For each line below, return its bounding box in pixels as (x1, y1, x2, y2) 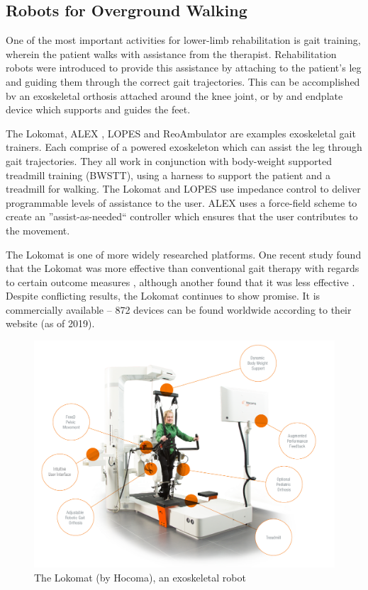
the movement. (6, 222, 70, 237)
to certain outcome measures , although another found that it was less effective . (6, 274, 355, 289)
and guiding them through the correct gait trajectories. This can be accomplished (6, 74, 360, 89)
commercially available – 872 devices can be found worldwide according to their (6, 302, 352, 317)
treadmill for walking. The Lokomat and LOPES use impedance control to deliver (6, 181, 361, 196)
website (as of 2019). (6, 316, 95, 331)
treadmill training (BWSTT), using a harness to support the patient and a (6, 167, 331, 182)
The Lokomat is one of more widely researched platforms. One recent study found (6, 246, 362, 261)
